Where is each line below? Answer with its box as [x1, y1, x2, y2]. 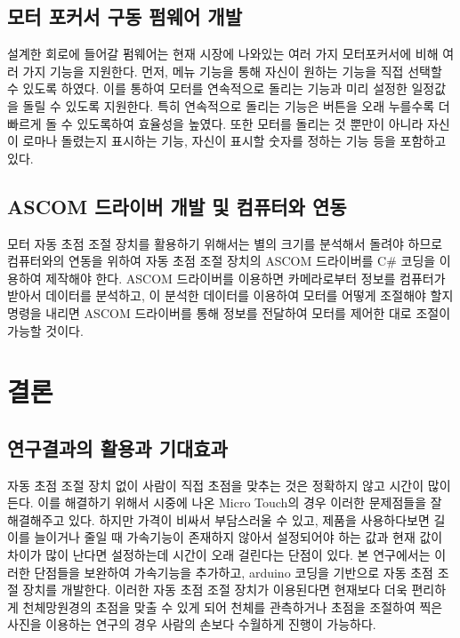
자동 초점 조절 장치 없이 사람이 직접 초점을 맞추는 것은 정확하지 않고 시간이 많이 [7, 475, 451, 494]
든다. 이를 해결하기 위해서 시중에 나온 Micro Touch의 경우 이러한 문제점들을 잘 [7, 493, 442, 512]
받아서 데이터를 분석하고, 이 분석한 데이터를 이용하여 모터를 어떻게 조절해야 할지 [7, 286, 454, 305]
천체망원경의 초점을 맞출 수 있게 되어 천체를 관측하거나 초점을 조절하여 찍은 [22, 597, 443, 616]
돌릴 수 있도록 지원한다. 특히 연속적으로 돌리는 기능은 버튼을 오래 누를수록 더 [22, 96, 450, 115]
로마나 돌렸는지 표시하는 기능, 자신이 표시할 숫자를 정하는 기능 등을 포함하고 [22, 132, 447, 150]
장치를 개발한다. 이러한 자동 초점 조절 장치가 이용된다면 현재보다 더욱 [22, 580, 408, 599]
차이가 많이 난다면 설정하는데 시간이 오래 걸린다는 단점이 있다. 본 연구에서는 [7, 546, 431, 564]
